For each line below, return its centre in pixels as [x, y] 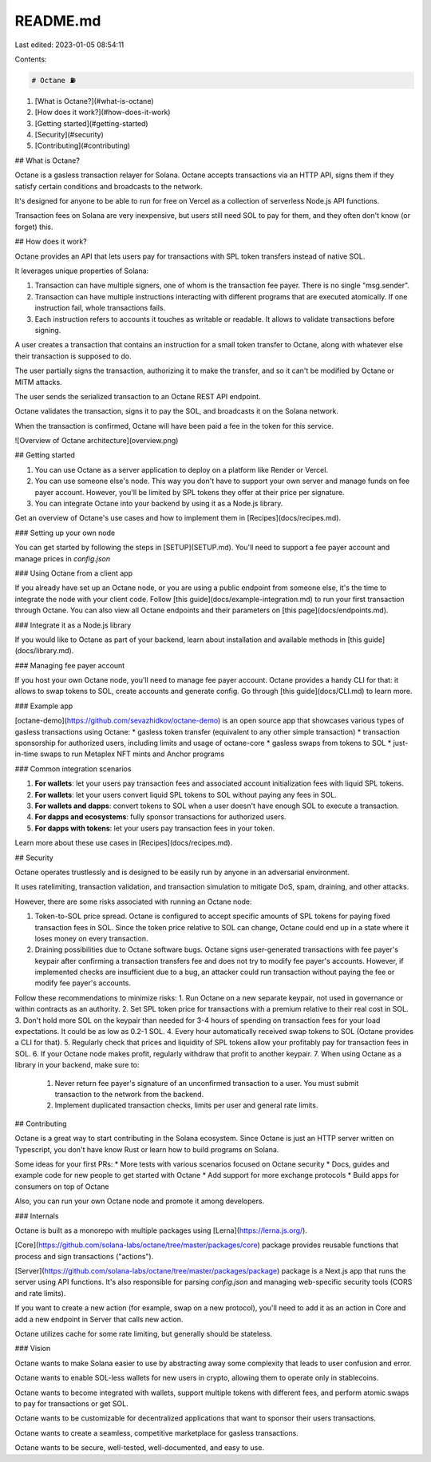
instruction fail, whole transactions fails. [100, 308]
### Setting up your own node [65, 533]
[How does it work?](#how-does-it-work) [103, 113]
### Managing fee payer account [70, 665]
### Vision [33, 1349]
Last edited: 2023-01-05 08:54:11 [69, 45]
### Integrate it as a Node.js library [73, 625]
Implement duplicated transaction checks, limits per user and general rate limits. [186, 1105]
